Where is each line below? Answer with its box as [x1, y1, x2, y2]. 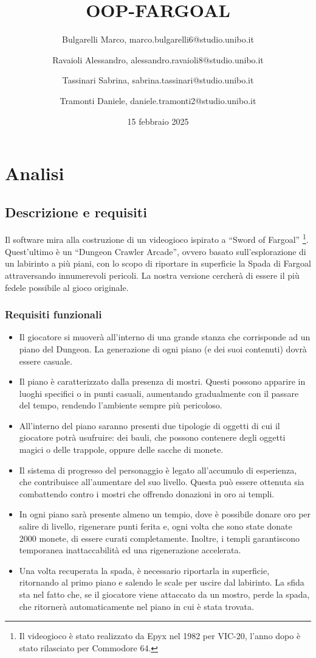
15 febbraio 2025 [127, 114, 189, 127]
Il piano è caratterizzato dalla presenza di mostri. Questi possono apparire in [19, 375, 306, 388]
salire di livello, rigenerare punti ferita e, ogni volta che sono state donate [19, 520, 292, 533]
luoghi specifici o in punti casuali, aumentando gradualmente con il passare [19, 387, 299, 399]
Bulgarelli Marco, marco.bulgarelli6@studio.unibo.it [62, 33, 254, 46]
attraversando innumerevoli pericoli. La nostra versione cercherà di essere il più [5, 268, 300, 281]
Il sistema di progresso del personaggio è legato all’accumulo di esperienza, [19, 463, 297, 476]
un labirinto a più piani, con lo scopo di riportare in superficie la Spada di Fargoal [5, 257, 311, 270]
